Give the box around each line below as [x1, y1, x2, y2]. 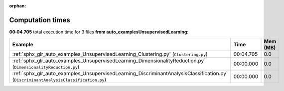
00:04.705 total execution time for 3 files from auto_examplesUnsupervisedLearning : [9, 29, 189, 35]
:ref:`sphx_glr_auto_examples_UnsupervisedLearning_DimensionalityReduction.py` [12, 57, 206, 64]
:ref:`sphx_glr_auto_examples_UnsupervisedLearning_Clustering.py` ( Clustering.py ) [12, 51, 208, 58]
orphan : [9, 3, 26, 8]
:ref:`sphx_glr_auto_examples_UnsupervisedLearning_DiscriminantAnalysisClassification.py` [12, 70, 228, 77]
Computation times [9, 15, 70, 24]
